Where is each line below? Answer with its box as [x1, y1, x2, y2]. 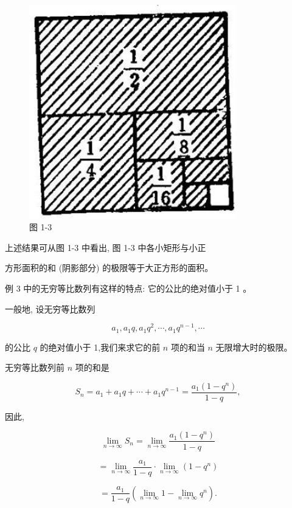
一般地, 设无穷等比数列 [5, 302, 96, 315]
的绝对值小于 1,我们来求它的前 [40, 340, 161, 353]
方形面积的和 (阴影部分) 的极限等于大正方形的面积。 [5, 261, 214, 274]
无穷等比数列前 [5, 361, 64, 374]
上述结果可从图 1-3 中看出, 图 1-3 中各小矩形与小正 [5, 241, 206, 253]
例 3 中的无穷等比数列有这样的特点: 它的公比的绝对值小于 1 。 [5, 281, 252, 294]
